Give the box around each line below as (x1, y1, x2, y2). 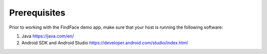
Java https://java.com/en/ (21, 33, 74, 39)
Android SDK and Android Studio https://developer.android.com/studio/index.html (21, 40, 188, 46)
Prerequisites (9, 7, 66, 18)
